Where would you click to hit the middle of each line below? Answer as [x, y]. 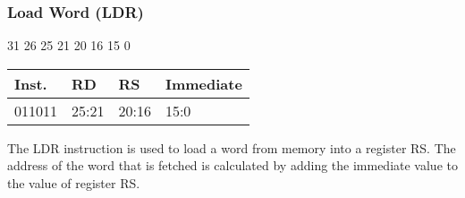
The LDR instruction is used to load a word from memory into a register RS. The [232, 147]
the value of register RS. [74, 183]
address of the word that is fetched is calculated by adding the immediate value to [232, 165]
